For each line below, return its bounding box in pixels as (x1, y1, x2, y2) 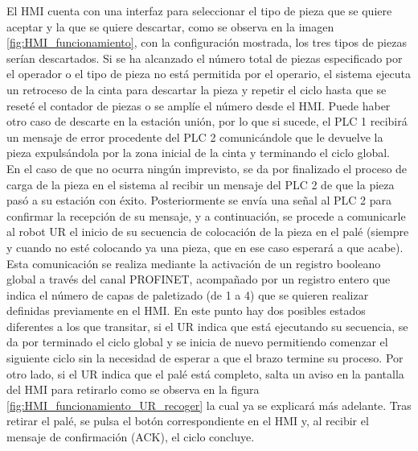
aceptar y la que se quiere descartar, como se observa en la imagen (6, 18, 334, 35)
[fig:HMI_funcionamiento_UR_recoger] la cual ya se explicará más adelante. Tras (6, 396, 412, 413)
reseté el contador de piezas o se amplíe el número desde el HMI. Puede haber (6, 97, 391, 114)
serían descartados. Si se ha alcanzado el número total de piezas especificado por (6, 49, 403, 66)
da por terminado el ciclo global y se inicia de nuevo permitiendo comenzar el (6, 333, 388, 350)
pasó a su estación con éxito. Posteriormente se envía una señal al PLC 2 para (6, 192, 392, 209)
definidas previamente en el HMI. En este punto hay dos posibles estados (6, 302, 366, 319)
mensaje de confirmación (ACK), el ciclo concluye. (6, 428, 255, 445)
